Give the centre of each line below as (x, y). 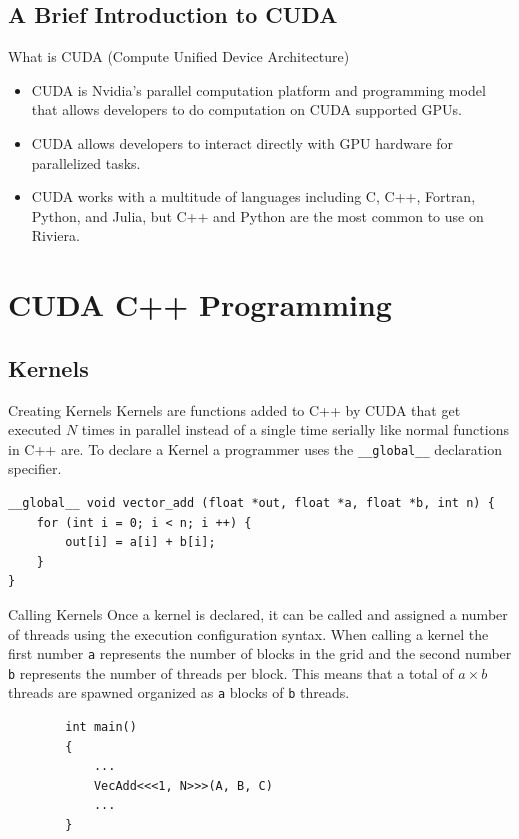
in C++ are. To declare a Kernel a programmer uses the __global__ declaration (255, 448)
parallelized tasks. (86, 162)
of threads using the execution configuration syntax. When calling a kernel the (248, 633)
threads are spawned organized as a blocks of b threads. (179, 692)
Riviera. (55, 235)
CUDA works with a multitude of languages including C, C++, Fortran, (253, 196)
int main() (101, 727)
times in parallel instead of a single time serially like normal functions (295, 429)
